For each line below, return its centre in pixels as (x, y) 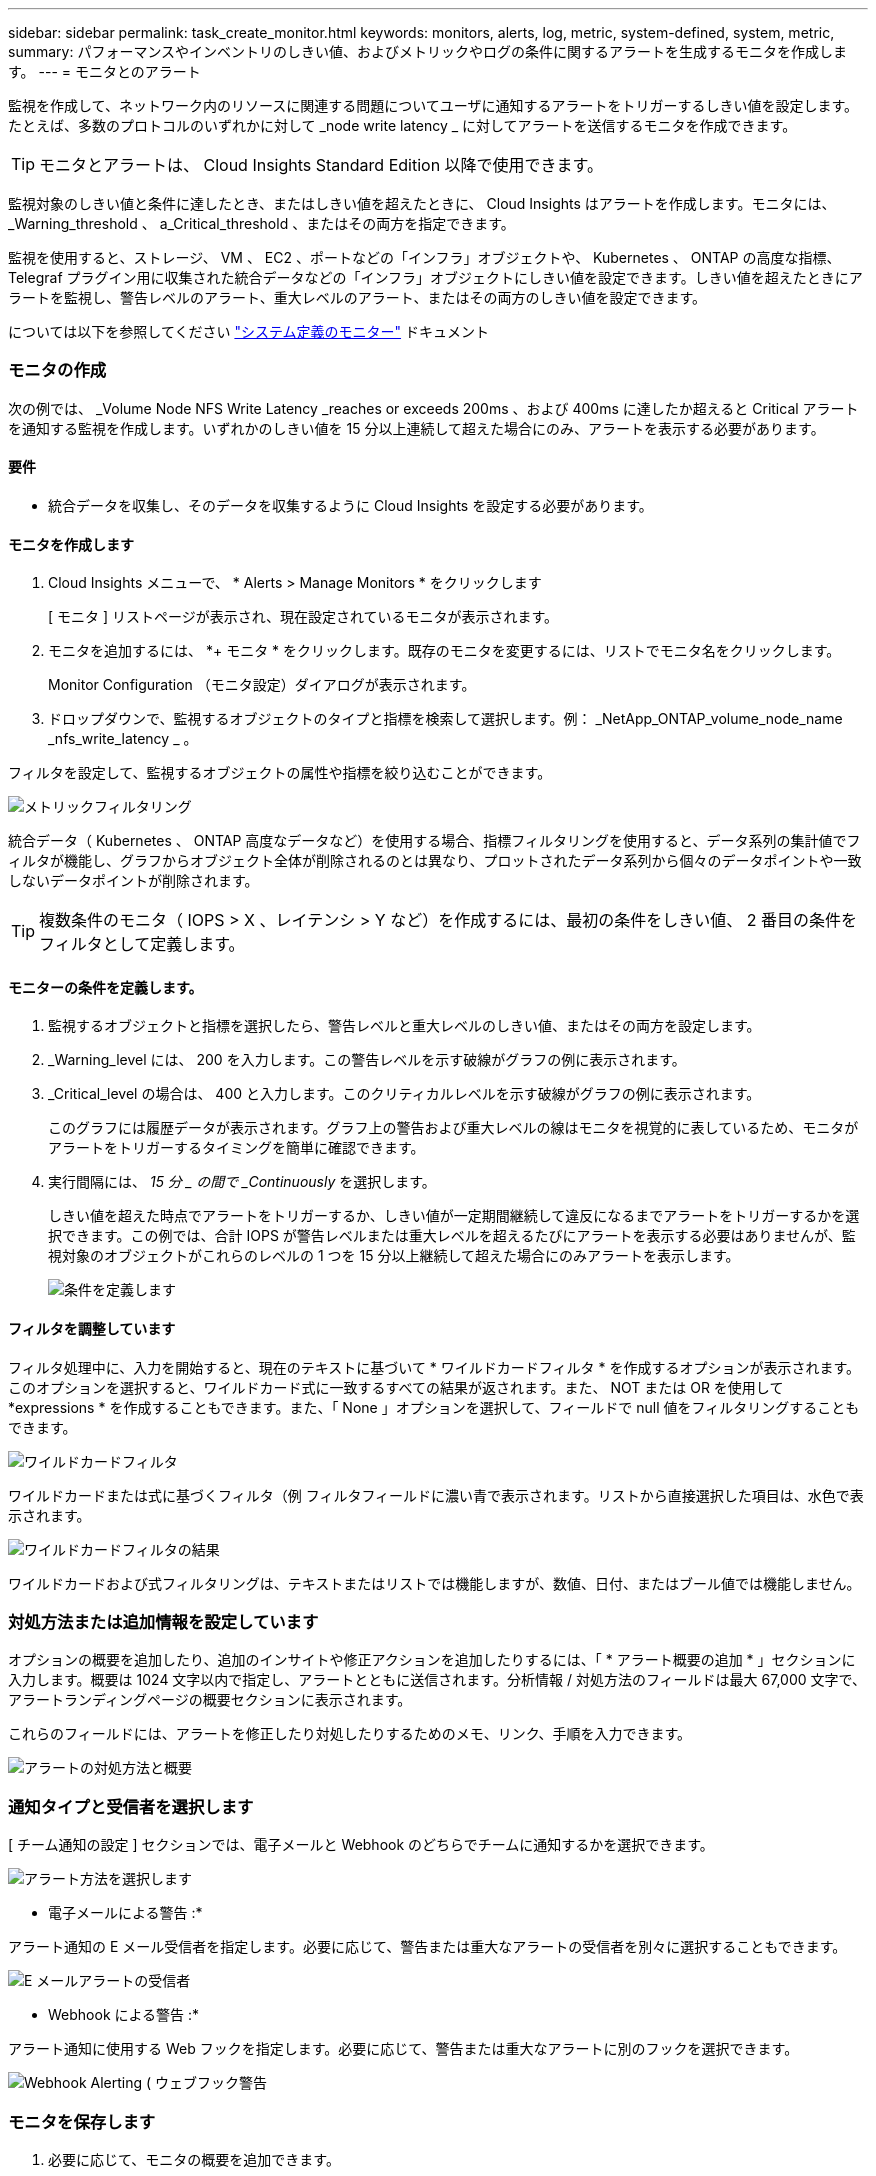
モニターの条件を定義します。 (105, 987)
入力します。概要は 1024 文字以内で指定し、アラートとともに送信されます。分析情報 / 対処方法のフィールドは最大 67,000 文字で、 (437, 1680)
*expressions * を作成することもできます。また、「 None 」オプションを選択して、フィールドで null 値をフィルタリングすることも (434, 1407)
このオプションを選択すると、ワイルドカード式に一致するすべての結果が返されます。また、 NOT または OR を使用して (396, 1387)
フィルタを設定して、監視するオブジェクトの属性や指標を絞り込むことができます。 (280, 773)
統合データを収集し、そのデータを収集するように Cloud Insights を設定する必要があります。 (350, 505)
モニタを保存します (82, 2121)
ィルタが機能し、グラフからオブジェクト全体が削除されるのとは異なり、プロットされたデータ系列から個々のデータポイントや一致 (435, 861)
